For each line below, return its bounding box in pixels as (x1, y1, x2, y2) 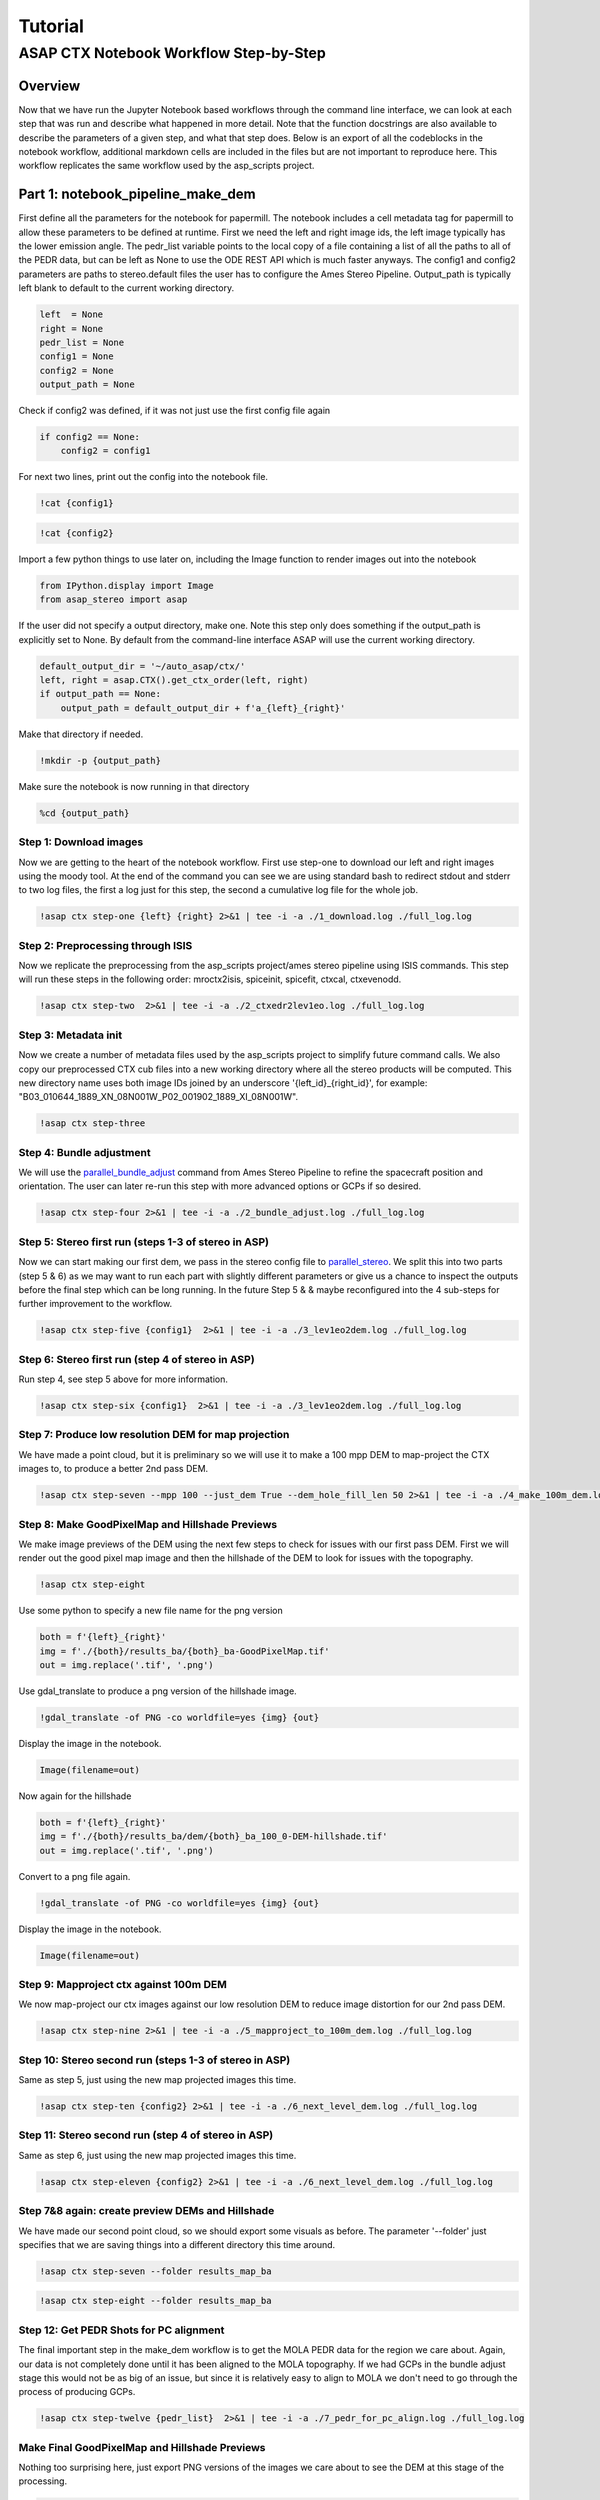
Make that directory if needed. (18, 728, 144, 740)
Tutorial (18, 15, 85, 37)
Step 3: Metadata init (18, 1028, 123, 1042)
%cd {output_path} (39, 807, 130, 819)
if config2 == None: (39, 431, 140, 443)
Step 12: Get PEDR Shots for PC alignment (18, 2323, 225, 2337)
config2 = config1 (60, 445, 151, 457)
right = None (39, 323, 104, 334)
